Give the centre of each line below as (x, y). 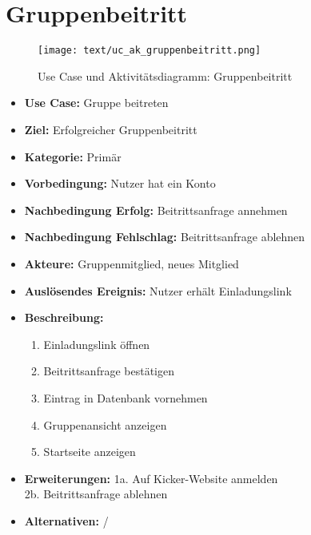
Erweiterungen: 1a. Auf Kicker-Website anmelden (151, 478)
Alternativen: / (66, 520)
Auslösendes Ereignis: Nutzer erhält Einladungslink (158, 290)
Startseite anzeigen (90, 452)
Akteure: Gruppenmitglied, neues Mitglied (132, 263)
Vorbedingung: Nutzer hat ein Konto (120, 183)
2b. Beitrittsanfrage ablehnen (96, 494)
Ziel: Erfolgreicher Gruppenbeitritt (111, 129)
